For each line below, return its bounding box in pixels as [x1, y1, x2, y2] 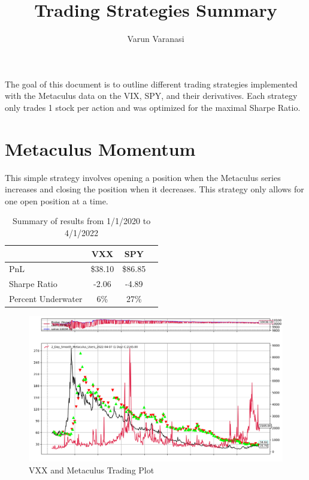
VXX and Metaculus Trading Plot [29, 463, 154, 476]
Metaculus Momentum [5, 136, 196, 161]
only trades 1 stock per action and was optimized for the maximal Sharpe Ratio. [5, 101, 301, 113]
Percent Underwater [9, 292, 83, 305]
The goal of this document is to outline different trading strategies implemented [5, 77, 298, 90]
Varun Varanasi [127, 32, 184, 45]
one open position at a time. [5, 194, 108, 207]
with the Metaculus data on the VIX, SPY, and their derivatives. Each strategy [5, 89, 298, 102]
